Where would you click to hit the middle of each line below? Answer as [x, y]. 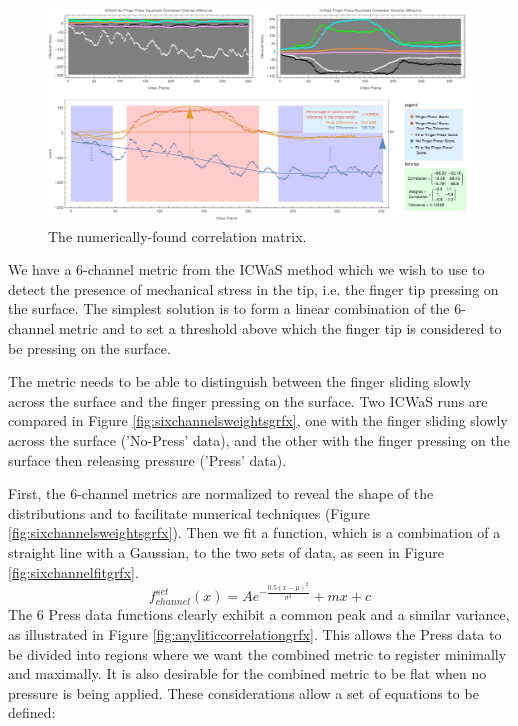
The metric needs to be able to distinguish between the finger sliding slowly [240, 381]
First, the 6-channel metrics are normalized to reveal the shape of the [221, 493]
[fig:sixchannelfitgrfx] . [73, 571]
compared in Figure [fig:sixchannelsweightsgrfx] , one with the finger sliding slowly [258, 420]
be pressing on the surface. [89, 347]
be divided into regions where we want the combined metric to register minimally [257, 653]
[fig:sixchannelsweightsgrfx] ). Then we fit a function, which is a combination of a [254, 532]
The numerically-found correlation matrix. [177, 235]
